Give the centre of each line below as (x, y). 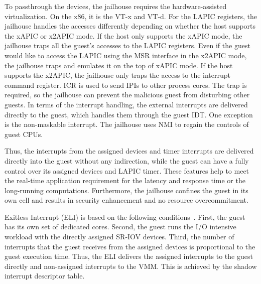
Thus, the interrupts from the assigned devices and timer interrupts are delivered (129, 151)
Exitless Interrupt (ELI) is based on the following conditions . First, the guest (125, 217)
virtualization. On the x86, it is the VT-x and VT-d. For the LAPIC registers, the (131, 16)
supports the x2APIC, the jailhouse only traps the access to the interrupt (117, 75)
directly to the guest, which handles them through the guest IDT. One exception (129, 114)
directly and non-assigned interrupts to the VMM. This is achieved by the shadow (131, 266)
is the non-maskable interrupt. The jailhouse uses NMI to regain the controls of (127, 124)
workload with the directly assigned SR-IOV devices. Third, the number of (119, 237)
